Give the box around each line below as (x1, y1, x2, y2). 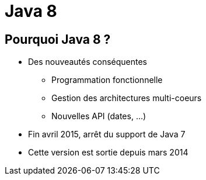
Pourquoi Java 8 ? (5, 32, 111, 47)
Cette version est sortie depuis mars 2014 (28, 147, 188, 158)
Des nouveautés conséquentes (28, 57, 147, 67)
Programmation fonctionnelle (51, 75, 163, 85)
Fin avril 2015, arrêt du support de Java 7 (28, 129, 186, 140)
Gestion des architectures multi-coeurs (51, 93, 202, 103)
